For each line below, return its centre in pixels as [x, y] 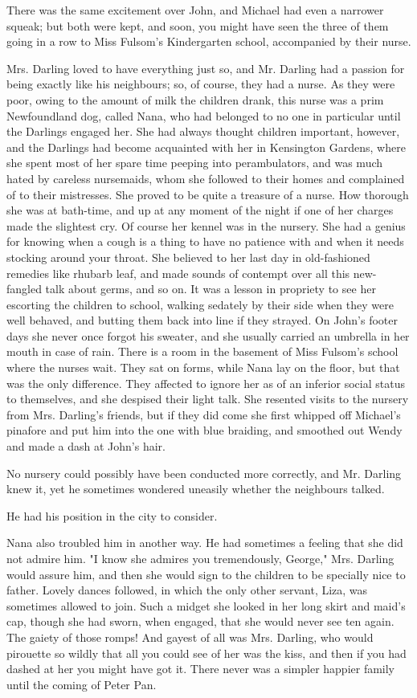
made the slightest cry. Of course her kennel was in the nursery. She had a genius [206, 225]
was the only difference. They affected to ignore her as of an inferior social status [206, 383]
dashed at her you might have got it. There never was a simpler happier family [201, 669]
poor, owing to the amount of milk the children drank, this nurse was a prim [195, 99]
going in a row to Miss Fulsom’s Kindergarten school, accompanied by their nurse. [209, 41]
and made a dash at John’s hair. [86, 446]
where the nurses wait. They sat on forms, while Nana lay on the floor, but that [203, 367]
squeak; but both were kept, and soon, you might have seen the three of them [198, 25]
